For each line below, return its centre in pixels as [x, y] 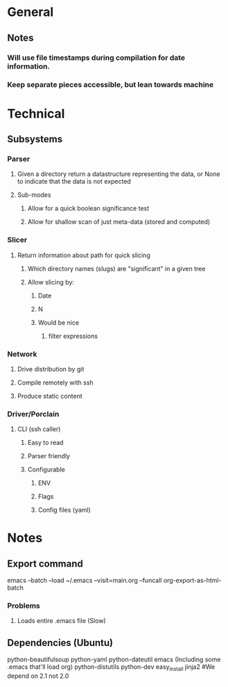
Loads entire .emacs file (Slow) [61, 621]
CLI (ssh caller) [39, 429]
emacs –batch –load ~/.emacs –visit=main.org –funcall [85, 581]
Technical [36, 114]
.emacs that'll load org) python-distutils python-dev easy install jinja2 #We [111, 668]
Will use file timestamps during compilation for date [96, 58]
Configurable [46, 469]
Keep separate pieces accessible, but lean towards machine [111, 85]
